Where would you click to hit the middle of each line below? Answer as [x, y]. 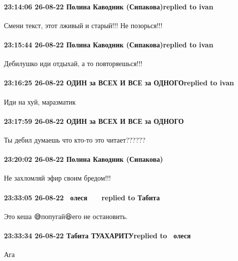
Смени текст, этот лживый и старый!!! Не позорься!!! [83, 25]
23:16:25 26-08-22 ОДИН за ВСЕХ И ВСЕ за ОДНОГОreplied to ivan [119, 83]
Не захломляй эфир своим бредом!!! [58, 178]
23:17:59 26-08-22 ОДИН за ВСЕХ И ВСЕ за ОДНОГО [94, 121]
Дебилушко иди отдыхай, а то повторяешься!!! [73, 63]
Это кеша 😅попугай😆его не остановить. [66, 216]
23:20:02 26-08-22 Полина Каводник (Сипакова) [84, 159]
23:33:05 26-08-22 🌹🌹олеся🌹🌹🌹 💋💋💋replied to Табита [82, 197]
